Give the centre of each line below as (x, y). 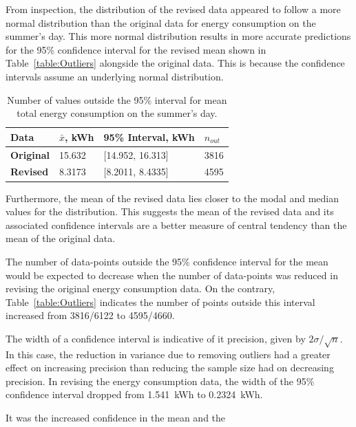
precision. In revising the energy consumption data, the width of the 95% (160, 381)
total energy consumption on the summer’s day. (117, 113)
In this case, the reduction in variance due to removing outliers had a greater (168, 354)
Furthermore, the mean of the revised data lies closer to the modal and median (172, 198)
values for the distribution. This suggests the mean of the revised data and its (170, 211)
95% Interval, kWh (149, 136)
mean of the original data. (61, 238)
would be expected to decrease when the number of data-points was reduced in (172, 275)
